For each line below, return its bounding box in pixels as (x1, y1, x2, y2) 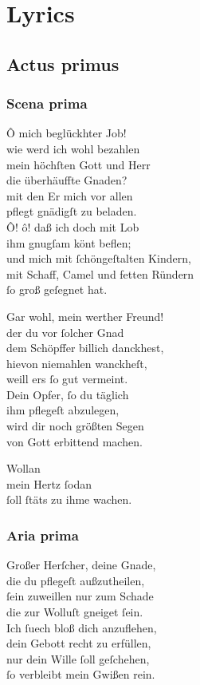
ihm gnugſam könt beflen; (6, 234, 131, 251)
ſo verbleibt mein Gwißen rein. (6, 666, 155, 683)
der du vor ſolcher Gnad (6, 323, 124, 340)
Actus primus (6, 51, 120, 76)
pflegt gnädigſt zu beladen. (6, 203, 137, 220)
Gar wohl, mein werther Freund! (6, 307, 164, 324)
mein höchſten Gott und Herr (6, 156, 151, 172)
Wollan (6, 460, 41, 477)
